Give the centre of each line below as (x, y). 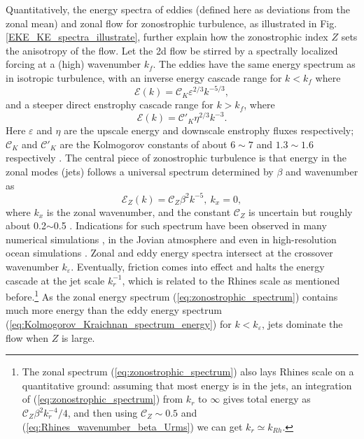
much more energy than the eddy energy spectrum (114, 310)
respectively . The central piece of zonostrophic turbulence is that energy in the (176, 158)
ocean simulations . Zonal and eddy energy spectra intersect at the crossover (169, 253)
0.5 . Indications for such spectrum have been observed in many (190, 225)
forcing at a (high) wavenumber (73, 64)
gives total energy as (267, 399)
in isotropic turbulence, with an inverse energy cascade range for (144, 77)
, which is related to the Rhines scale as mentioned (231, 280)
